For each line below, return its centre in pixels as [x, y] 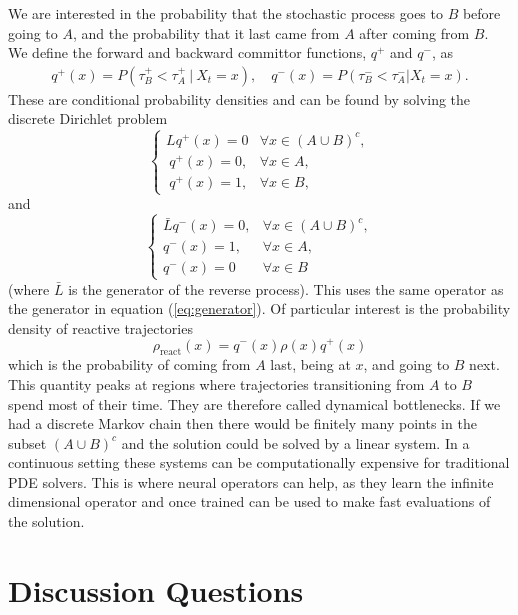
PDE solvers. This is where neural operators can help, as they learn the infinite [251, 481]
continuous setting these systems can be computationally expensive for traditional [259, 462]
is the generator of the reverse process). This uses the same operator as [286, 288]
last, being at [310, 364]
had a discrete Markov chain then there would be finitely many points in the [242, 423]
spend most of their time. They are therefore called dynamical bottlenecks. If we [254, 403]
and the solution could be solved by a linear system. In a [295, 442]
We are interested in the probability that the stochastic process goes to [225, 13]
